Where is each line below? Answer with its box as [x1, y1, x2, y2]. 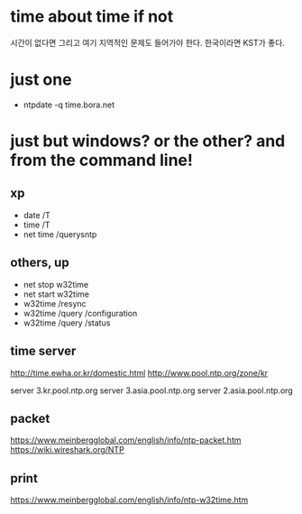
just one [10, 69, 72, 90]
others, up [10, 255, 70, 271]
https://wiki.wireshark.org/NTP [10, 445, 124, 455]
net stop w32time [23, 279, 89, 289]
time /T [23, 219, 50, 230]
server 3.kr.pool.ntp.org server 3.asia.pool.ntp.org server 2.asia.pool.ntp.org [10, 385, 294, 396]
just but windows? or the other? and [10, 131, 286, 151]
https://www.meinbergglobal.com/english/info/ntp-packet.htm [10, 435, 242, 445]
